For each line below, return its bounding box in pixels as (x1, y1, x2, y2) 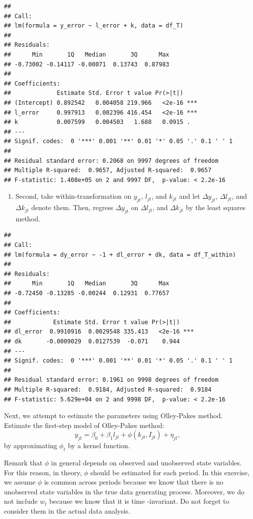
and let (179, 191, 200, 201)
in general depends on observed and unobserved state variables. (51, 457, 242, 467)
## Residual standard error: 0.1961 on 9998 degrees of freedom (4, 376, 219, 384)
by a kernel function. (68, 440, 130, 451)
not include (4, 496, 38, 506)
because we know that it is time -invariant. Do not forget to (49, 496, 229, 506)
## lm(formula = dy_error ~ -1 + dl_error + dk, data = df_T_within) (4, 251, 236, 258)
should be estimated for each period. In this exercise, (90, 467, 250, 477)
